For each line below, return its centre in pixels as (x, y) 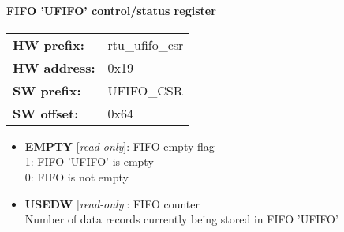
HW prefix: (49, 44)
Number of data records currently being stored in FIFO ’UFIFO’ (181, 219)
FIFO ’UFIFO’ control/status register (111, 10)
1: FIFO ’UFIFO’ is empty (89, 161)
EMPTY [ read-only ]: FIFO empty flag (120, 146)
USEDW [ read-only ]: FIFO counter (112, 203)
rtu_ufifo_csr (146, 44)
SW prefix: (47, 90)
